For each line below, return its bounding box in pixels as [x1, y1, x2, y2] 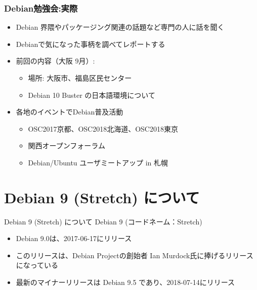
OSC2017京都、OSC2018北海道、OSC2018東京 [28, 123, 178, 134]
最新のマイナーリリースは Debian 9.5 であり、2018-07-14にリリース [16, 277, 235, 287]
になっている [16, 260, 59, 270]
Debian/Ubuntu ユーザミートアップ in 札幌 [28, 157, 168, 167]
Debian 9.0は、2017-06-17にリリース [16, 233, 132, 244]
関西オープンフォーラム [28, 140, 105, 151]
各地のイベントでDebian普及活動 [16, 106, 123, 117]
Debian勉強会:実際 [4, 2, 78, 14]
